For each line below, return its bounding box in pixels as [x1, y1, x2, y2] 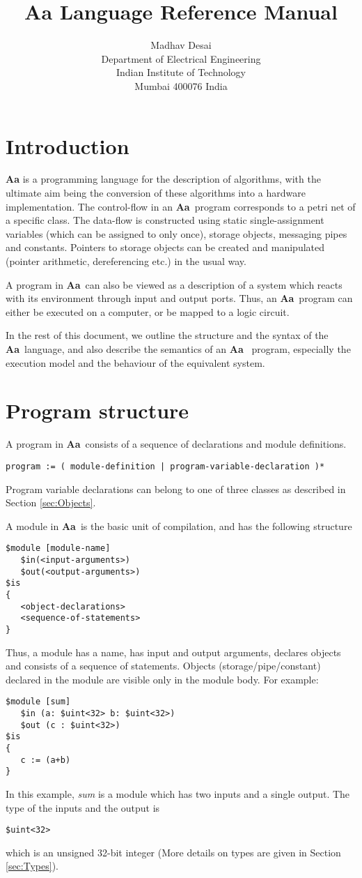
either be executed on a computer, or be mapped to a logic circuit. [6, 304, 290, 319]
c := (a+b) [20, 755, 71, 765]
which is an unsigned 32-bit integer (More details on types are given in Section [6, 845, 341, 859]
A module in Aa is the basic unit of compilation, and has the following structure [6, 518, 352, 533]
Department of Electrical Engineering [101, 51, 261, 66]
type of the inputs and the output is [6, 800, 160, 815]
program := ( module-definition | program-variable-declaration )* [6, 461, 325, 471]
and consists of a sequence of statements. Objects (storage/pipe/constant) [6, 658, 321, 673]
